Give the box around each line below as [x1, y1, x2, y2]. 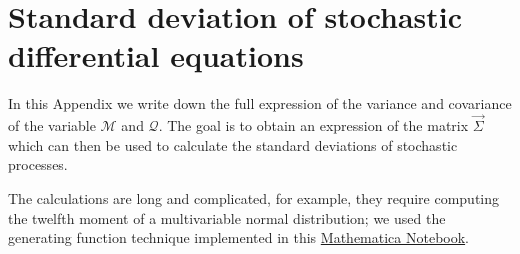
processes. [8, 154, 68, 175]
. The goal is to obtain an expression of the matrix [158, 115, 469, 136]
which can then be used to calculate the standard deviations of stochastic [8, 134, 458, 155]
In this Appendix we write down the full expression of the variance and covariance [8, 93, 512, 114]
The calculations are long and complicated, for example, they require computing [8, 187, 500, 208]
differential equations [8, 35, 304, 76]
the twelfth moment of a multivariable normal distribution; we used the [8, 207, 446, 228]
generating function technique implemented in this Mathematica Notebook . [8, 227, 470, 248]
